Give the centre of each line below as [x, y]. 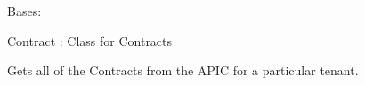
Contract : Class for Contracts [90, 40]
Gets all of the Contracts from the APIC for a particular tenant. [183, 70]
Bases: [24, 11]
